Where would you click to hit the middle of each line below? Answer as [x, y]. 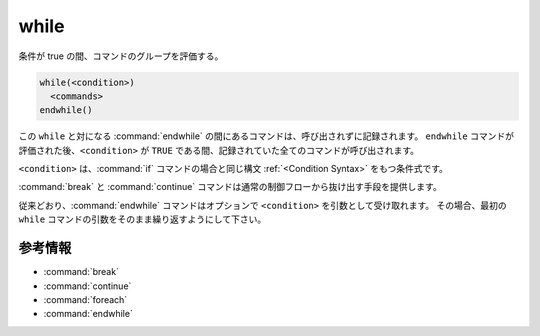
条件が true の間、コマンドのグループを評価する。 [121, 56]
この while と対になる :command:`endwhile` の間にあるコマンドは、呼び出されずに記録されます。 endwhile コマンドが [266, 136]
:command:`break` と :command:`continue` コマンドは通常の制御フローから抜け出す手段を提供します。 [230, 187]
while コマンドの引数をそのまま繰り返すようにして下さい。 [142, 219]
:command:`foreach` [85, 299]
